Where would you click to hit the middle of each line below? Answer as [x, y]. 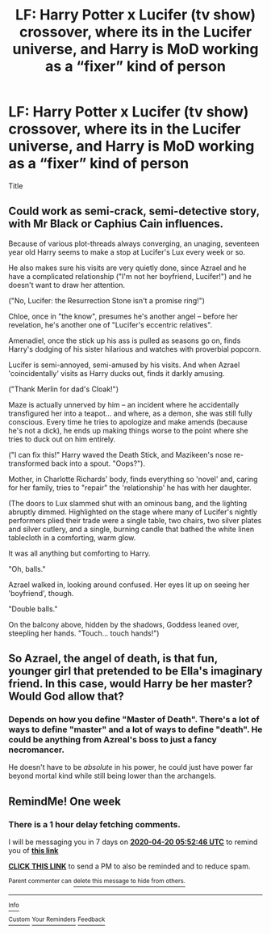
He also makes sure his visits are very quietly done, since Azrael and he [127, 268]
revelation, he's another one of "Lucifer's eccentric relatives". [110, 324]
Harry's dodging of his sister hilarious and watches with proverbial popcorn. [135, 349]
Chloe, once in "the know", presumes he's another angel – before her [123, 316]
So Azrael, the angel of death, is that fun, [113, 659]
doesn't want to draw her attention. [67, 285]
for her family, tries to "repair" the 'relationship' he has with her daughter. [130, 488]
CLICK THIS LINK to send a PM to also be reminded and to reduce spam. [129, 866]
